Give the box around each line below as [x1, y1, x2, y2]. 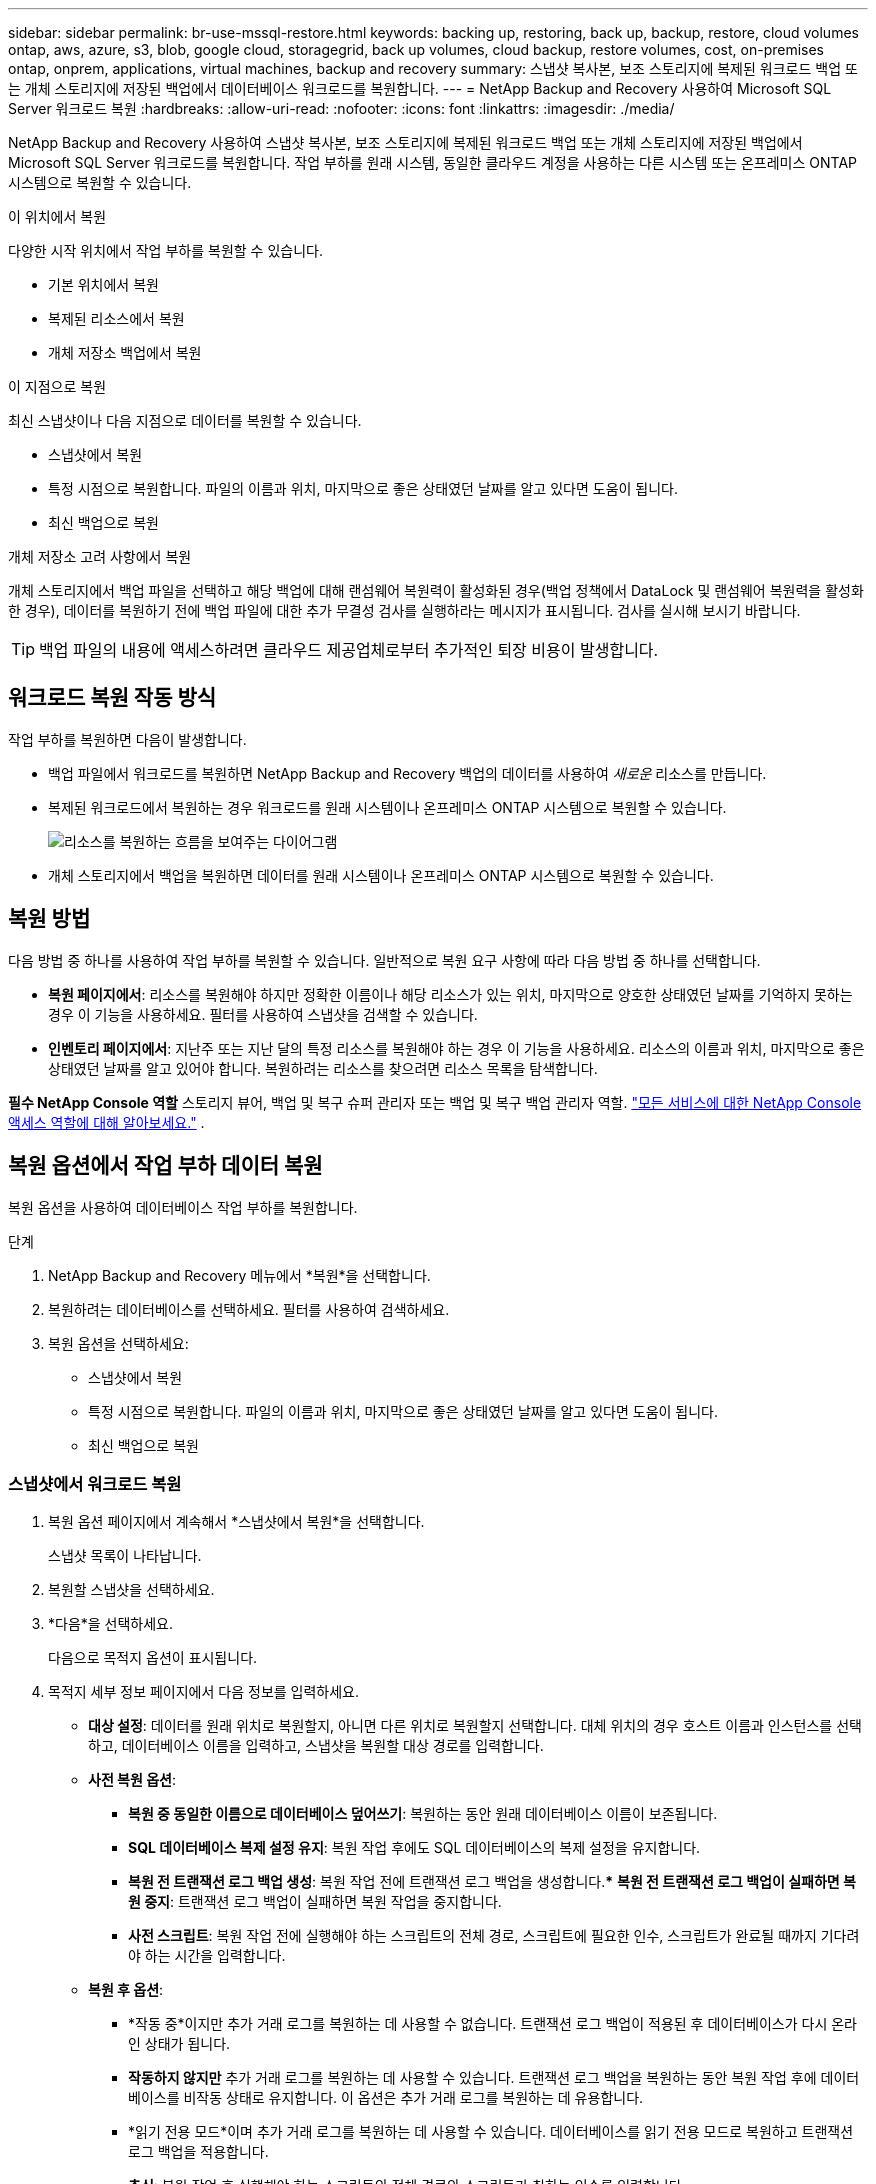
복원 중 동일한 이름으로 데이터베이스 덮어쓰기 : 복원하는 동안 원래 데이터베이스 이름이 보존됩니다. [128, 1805, 718, 1823]
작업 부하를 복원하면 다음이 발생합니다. [8, 730, 247, 748]
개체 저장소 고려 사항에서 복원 [8, 548, 192, 565]
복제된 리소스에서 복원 [48, 310, 185, 327]
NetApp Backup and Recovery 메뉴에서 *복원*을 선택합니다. [48, 1266, 431, 1284]
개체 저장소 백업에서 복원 [48, 344, 202, 361]
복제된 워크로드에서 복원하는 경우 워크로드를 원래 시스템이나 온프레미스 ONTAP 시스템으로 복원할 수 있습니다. [48, 798, 727, 816]
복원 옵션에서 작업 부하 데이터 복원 [8, 1153, 323, 1179]
